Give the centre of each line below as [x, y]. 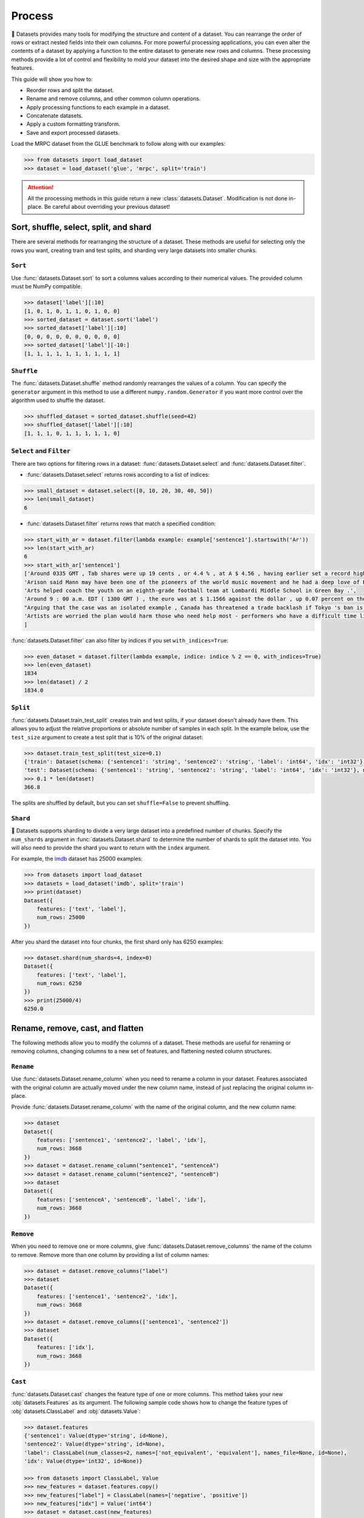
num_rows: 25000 [61, 917]
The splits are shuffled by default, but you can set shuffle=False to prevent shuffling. [121, 803]
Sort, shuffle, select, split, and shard [81, 227]
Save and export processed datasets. [73, 132]
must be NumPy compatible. [47, 287]
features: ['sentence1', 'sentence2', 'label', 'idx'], [122, 1140]
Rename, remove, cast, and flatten [77, 1028]
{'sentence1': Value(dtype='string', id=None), [96, 1435]
